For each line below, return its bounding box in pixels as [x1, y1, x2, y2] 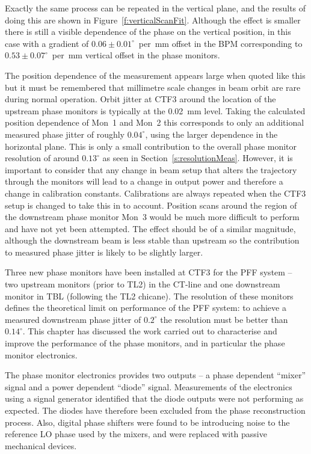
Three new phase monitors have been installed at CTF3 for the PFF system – [5, 266, 292, 278]
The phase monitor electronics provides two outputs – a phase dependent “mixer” [5, 369, 306, 381]
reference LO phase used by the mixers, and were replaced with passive [5, 428, 267, 440]
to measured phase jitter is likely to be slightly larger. [5, 245, 203, 258]
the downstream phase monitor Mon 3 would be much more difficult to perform [5, 210, 300, 223]
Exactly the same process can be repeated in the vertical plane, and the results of [5, 2, 306, 14]
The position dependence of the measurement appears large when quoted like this [5, 69, 306, 81]
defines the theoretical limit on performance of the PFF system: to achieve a [5, 301, 286, 314]
